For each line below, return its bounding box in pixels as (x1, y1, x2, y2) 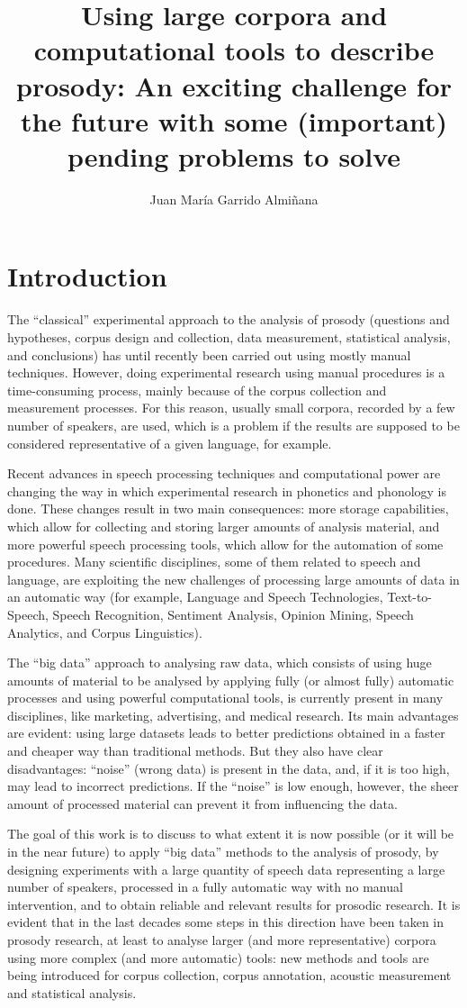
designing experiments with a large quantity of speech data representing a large (7, 859, 445, 878)
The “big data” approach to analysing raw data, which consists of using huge (7, 653, 432, 672)
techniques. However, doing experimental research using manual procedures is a (7, 363, 445, 382)
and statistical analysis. (7, 983, 137, 1002)
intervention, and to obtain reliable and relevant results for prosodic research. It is (7, 894, 461, 913)
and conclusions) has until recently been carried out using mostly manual (7, 345, 411, 364)
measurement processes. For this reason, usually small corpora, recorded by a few (7, 398, 455, 417)
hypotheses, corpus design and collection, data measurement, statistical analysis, (7, 328, 451, 346)
